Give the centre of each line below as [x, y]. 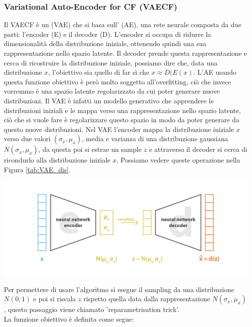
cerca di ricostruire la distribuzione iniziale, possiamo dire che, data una [111, 62]
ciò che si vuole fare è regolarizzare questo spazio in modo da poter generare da [122, 120]
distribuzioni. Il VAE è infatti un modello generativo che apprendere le [109, 100]
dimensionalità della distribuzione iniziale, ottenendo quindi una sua [105, 43]
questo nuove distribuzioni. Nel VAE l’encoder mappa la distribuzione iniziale [119, 129]
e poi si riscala [55, 299]
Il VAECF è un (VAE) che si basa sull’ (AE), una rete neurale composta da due [123, 25]
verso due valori [27, 139]
